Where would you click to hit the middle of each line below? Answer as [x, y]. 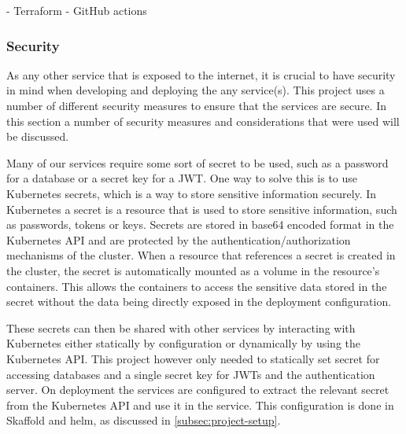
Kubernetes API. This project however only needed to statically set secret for [193, 358]
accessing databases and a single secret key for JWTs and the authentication [191, 374]
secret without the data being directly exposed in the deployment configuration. [199, 302]
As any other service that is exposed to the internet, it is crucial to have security [201, 74]
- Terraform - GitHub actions [77, 10]
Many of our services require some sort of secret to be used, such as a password [197, 162]
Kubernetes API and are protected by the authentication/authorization [179, 239]
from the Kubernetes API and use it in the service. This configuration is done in [200, 405]
